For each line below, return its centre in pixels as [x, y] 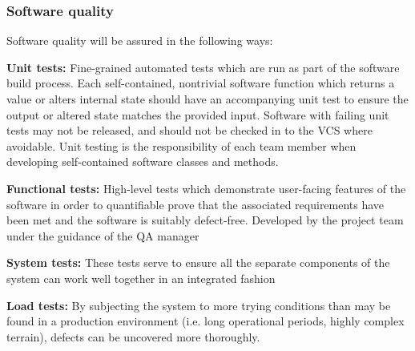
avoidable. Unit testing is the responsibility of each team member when [181, 145]
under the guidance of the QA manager [103, 235]
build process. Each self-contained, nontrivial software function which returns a [201, 83]
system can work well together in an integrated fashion [141, 278]
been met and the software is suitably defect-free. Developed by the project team [205, 220]
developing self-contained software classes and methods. [143, 161]
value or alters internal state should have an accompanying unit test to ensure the [207, 99]
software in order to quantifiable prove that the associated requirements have [195, 204]
